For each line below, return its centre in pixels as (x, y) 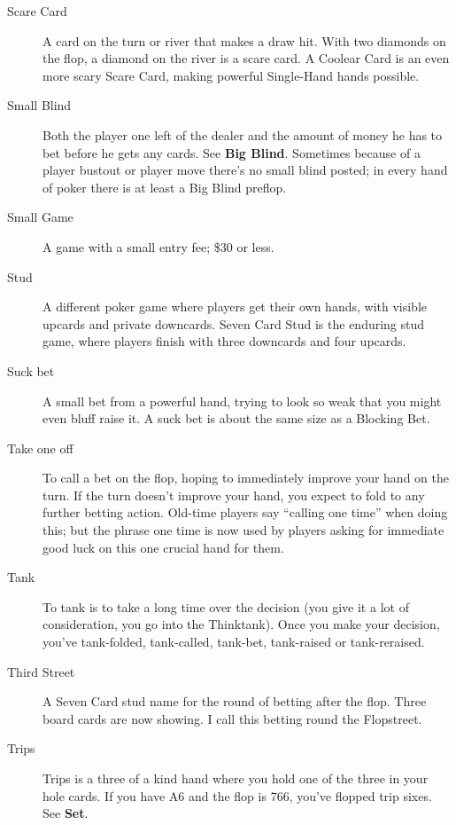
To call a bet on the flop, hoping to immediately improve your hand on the (246, 478)
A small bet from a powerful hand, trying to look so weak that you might (242, 401)
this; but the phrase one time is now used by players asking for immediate (243, 530)
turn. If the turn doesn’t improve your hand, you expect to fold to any (234, 495)
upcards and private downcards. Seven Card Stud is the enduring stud (234, 323)
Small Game (40, 217)
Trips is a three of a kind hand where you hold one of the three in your (236, 778)
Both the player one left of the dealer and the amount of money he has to (243, 134)
